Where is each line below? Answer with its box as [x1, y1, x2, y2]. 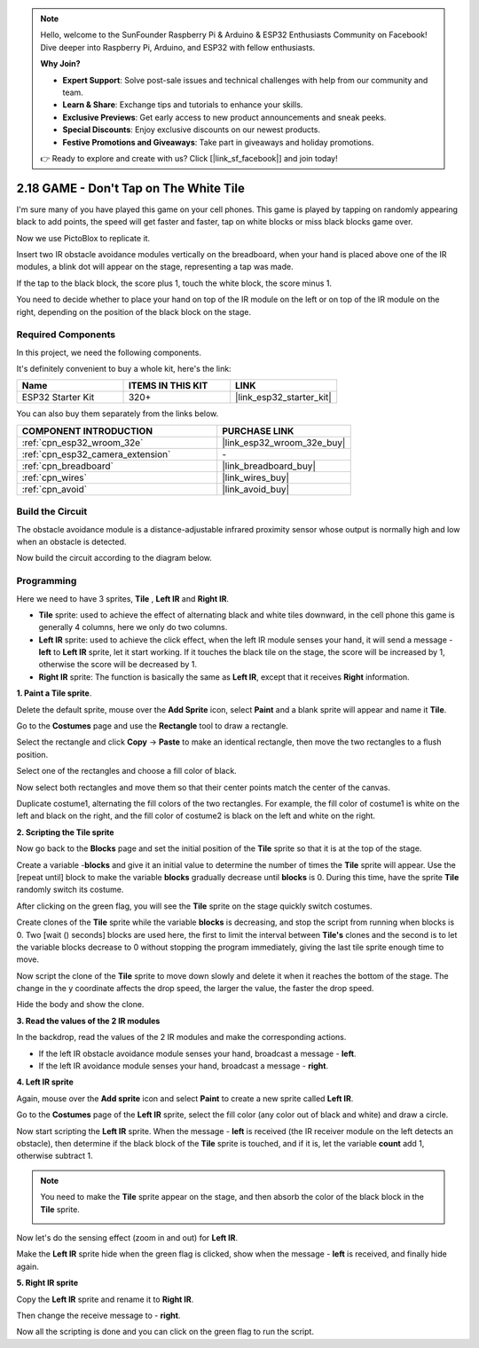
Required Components [16, 328, 115, 341]
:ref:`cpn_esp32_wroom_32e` [21, 436, 144, 448]
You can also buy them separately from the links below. [16, 408, 219, 419]
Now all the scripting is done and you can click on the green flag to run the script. [16, 1327, 315, 1337]
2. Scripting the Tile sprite [16, 826, 114, 838]
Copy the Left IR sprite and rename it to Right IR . [16, 1294, 194, 1305]
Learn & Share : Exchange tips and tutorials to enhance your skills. [62, 99, 303, 110]
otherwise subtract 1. [16, 1150, 93, 1162]
